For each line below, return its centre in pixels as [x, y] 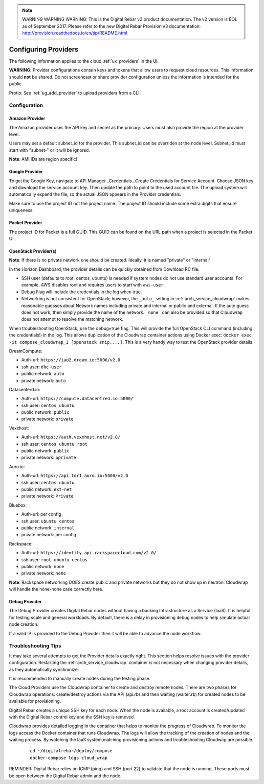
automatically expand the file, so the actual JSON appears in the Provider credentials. [95, 194]
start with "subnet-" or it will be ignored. [50, 150]
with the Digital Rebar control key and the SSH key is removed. [72, 717]
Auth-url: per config [41, 514]
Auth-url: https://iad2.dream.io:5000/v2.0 [71, 360]
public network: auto [43, 374]
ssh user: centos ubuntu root [54, 444]
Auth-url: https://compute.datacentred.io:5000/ [77, 399]
